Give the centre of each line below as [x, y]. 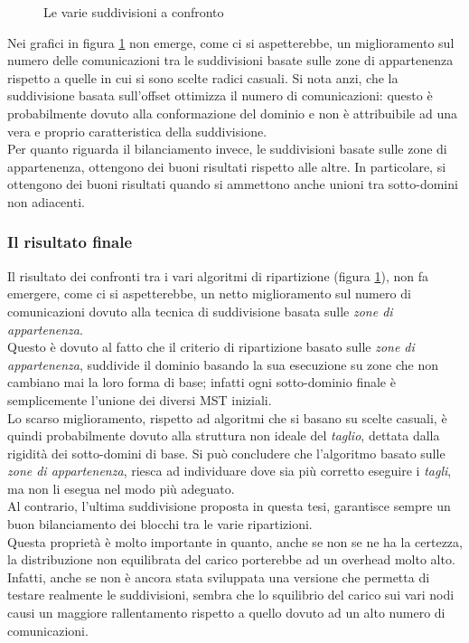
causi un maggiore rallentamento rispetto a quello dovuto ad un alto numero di [226, 613]
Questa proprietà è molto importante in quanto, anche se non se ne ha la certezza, [235, 541]
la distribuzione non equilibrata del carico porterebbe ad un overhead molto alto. [231, 559]
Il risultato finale [70, 242]
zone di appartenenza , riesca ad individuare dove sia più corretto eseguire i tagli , [230, 471]
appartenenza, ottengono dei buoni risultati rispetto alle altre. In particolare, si [227, 166]
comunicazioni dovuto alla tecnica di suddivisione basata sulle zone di [200, 311]
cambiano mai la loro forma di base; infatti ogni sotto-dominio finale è [202, 382]
